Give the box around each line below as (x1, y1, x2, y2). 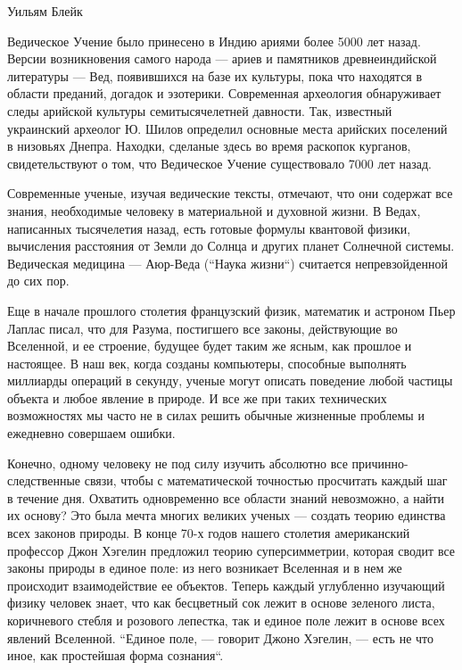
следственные (7, 471, 81, 490)
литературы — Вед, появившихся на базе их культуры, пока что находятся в (7, 66, 423, 85)
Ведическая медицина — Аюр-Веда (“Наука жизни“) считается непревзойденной (7, 253, 448, 272)
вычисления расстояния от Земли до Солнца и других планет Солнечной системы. (7, 236, 455, 255)
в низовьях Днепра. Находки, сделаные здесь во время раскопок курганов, (7, 136, 411, 155)
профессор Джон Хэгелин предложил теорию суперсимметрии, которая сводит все (7, 541, 456, 559)
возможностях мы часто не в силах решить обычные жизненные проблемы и (7, 406, 425, 425)
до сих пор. (7, 271, 70, 290)
